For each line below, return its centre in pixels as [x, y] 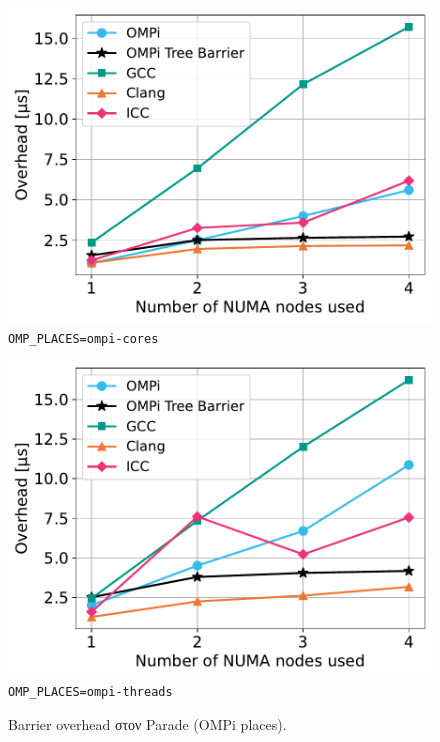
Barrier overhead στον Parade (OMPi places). [147, 723]
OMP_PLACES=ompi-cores [83, 338]
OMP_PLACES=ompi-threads [90, 692]
